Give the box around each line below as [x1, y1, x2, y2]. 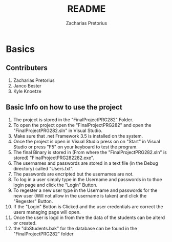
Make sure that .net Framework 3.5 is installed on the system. [13, 133, 143, 139]
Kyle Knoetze [13, 88, 41, 94]
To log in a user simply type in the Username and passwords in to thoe [13, 176, 162, 182]
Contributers [6, 63, 48, 72]
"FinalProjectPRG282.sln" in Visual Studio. [13, 127, 103, 134]
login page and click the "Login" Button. [13, 182, 98, 188]
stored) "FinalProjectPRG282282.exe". [13, 155, 94, 161]
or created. [13, 219, 37, 226]
